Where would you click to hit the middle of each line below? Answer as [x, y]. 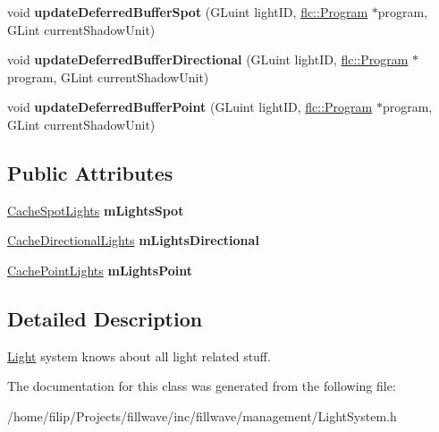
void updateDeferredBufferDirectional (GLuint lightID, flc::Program [208, 59]
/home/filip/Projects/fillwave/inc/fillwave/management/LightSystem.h [202, 415]
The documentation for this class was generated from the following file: [202, 386]
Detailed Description [105, 318]
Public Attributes [90, 172]
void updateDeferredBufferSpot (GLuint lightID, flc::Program [188, 12]
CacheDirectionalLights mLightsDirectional [133, 240]
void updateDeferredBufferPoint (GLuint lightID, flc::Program [190, 107]
